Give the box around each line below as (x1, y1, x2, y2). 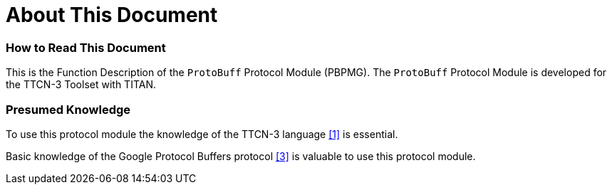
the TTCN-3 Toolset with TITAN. (6, 78, 156, 91)
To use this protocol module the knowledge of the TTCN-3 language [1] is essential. (6, 127, 398, 140)
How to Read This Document (6, 40, 166, 55)
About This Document (6, 3, 218, 27)
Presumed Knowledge (6, 102, 131, 117)
